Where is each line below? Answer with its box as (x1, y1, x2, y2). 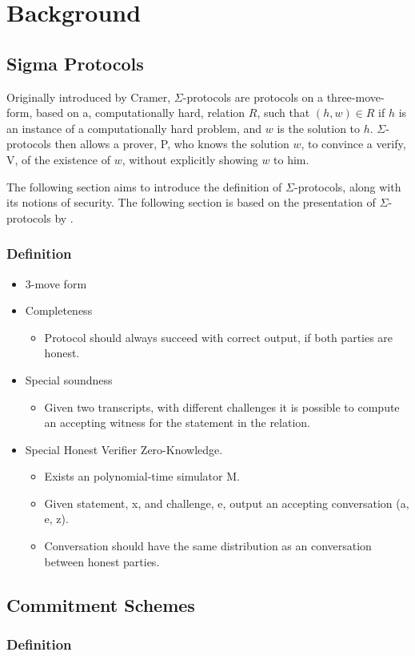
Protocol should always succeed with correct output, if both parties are (44, 328, 393, 345)
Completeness (25, 302, 93, 319)
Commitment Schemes (6, 592, 195, 617)
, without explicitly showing (122, 151, 258, 167)
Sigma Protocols (6, 50, 144, 75)
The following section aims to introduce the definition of (6, 178, 282, 195)
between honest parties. (44, 553, 160, 569)
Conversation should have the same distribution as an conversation (44, 537, 372, 554)
